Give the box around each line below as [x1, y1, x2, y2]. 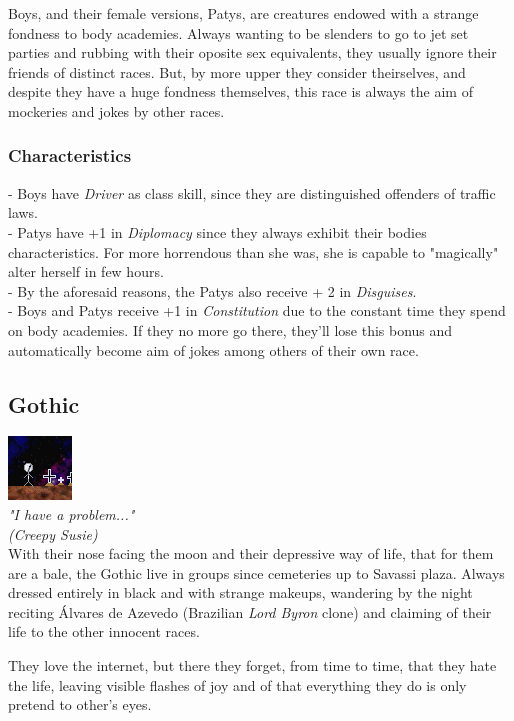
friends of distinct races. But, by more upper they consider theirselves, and [8, 61, 466, 82]
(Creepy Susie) [8, 523, 98, 544]
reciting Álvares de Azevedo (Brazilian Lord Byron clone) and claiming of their [8, 601, 492, 622]
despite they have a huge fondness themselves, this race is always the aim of [8, 81, 473, 102]
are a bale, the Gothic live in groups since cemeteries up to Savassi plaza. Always [8, 562, 505, 583]
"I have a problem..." [8, 503, 135, 524]
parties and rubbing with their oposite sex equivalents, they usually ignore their [8, 42, 497, 63]
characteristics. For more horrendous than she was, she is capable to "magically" [8, 241, 499, 262]
